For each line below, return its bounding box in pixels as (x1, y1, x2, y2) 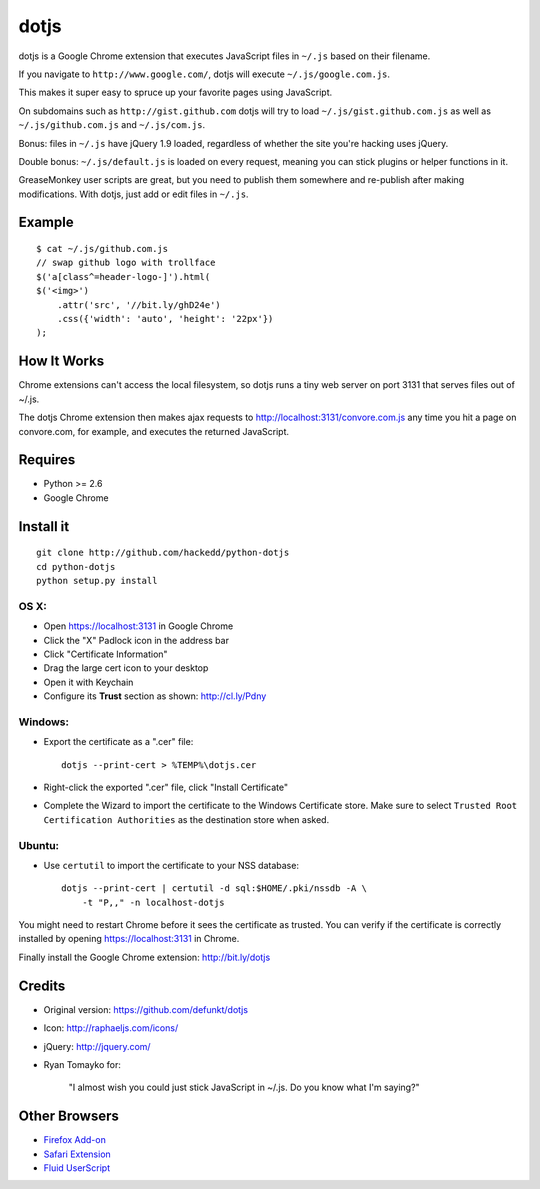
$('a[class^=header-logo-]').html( (36, 271, 211, 282)
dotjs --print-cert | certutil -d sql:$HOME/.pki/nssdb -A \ (61, 883, 367, 894)
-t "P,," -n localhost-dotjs (81, 896, 225, 908)
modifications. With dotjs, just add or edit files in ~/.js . (18, 188, 249, 200)
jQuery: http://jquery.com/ (43, 1040, 151, 1052)
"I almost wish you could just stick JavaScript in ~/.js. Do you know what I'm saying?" (68, 1081, 420, 1094)
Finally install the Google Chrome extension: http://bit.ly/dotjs (18, 951, 271, 963)
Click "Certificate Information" (43, 648, 169, 660)
